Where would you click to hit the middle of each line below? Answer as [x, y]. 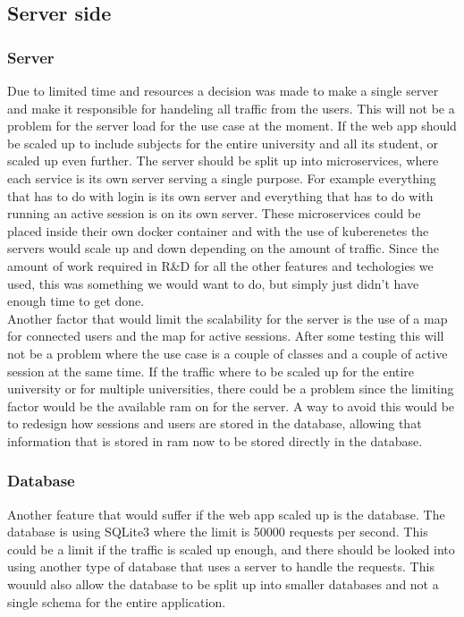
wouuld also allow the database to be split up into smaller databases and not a [223, 584]
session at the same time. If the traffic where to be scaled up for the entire [211, 371]
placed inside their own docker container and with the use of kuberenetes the [218, 230]
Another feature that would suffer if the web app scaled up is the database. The [226, 514]
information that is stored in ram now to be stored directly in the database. [215, 440]
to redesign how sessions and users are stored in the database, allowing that [215, 423]
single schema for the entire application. [117, 601]
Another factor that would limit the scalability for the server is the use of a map [228, 318]
